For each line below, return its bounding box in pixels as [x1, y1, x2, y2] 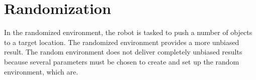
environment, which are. [4, 66, 78, 76]
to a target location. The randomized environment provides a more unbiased [4, 36, 239, 47]
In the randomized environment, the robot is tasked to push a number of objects [4, 27, 252, 37]
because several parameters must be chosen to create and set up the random [4, 56, 239, 66]
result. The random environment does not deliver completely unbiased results [4, 46, 242, 57]
